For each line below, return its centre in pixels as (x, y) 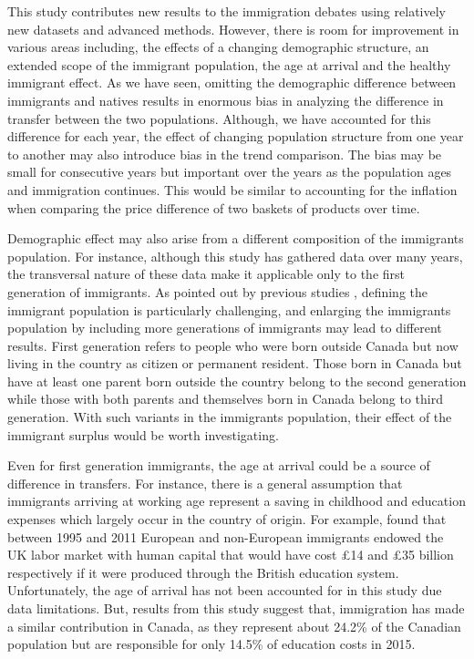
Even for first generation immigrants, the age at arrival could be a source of (219, 465)
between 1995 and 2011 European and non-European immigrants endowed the (226, 536)
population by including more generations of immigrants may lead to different (225, 328)
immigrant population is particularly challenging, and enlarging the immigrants (229, 309)
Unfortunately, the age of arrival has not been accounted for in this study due (225, 590)
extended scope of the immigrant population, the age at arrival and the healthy (229, 64)
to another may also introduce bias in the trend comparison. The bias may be (225, 154)
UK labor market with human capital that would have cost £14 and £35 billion (231, 555)
